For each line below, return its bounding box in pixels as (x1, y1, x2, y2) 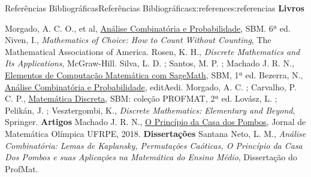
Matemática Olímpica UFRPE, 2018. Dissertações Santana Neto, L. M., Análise (5, 127, 306, 139)
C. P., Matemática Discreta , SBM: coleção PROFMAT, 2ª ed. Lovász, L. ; (5, 92, 277, 105)
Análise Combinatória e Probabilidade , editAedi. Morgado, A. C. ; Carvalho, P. (5, 80, 297, 93)
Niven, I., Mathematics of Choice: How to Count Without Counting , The (5, 33, 271, 46)
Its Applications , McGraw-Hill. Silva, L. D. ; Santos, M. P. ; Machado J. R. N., (5, 57, 294, 69)
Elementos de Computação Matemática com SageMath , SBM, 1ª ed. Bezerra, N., (5, 68, 303, 81)
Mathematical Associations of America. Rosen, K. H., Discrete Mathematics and (5, 45, 300, 57)
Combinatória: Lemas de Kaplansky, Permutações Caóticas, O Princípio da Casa (5, 139, 303, 151)
